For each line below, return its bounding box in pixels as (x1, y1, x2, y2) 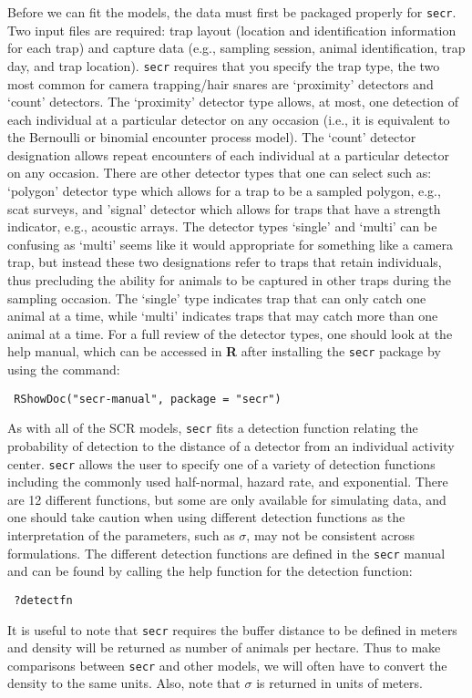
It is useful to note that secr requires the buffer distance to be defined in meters (7, 620, 457, 639)
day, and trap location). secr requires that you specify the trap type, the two (7, 56, 440, 75)
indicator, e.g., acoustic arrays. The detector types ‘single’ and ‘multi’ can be (7, 217, 437, 236)
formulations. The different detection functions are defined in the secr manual (7, 543, 446, 562)
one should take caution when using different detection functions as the (7, 508, 405, 527)
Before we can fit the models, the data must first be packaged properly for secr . (7, 3, 457, 21)
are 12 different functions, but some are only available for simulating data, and (7, 489, 446, 508)
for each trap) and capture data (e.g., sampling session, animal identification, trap (7, 38, 466, 57)
